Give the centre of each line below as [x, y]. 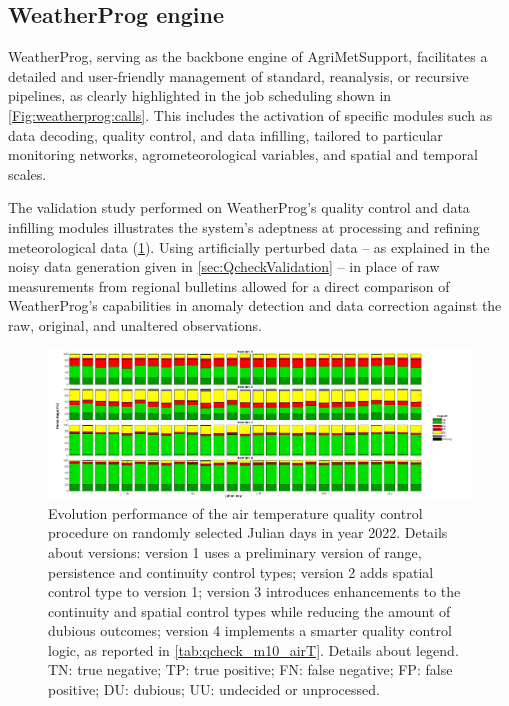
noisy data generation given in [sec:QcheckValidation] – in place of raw [224, 266]
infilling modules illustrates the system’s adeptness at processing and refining [244, 226]
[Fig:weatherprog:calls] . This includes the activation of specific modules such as [250, 114]
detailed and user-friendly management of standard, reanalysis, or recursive [238, 75]
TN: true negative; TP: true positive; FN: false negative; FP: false [250, 669]
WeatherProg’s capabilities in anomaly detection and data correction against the [255, 305]
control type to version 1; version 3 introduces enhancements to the [254, 591]
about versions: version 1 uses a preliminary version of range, [235, 551]
